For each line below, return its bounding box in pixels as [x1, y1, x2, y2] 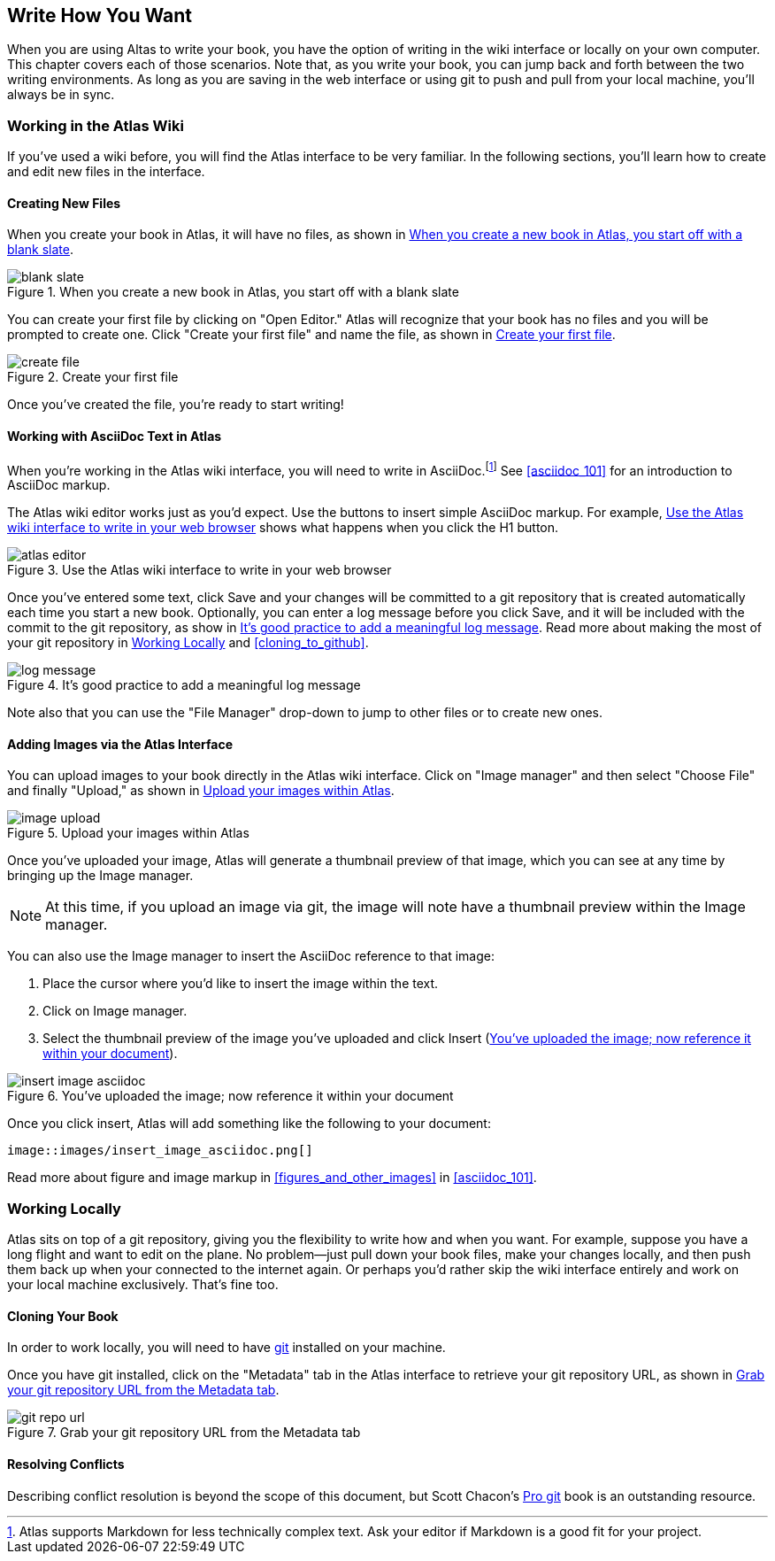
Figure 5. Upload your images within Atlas [7, 825, 249, 841]
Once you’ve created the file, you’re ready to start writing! [7, 397, 344, 413]
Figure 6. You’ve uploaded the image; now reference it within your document [7, 1088, 454, 1104]
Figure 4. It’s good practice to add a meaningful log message [7, 677, 361, 693]
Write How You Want [7, 4, 192, 27]
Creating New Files [7, 195, 121, 211]
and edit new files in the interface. [7, 164, 205, 180]
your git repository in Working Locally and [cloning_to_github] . [7, 635, 369, 651]
